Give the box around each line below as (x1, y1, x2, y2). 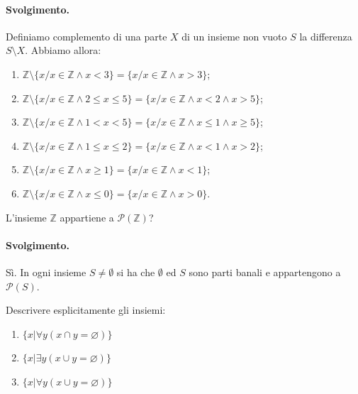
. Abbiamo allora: (25, 43, 101, 58)
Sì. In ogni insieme (6, 264, 86, 279)
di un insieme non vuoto (181, 28, 287, 43)
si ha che (116, 264, 155, 279)
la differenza (299, 28, 352, 43)
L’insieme (6, 209, 47, 224)
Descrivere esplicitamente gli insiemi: (6, 302, 166, 317)
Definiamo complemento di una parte (6, 28, 167, 43)
